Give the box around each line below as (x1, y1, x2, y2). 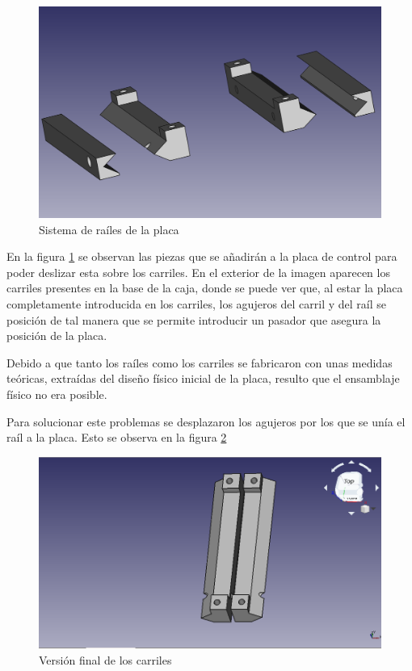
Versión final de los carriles (39, 651, 172, 668)
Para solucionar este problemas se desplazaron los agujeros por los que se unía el (6, 413, 406, 430)
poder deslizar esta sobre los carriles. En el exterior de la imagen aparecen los (6, 263, 390, 280)
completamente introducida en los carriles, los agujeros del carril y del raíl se (6, 296, 387, 312)
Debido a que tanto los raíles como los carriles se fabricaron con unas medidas (6, 354, 393, 371)
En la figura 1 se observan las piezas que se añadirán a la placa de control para (6, 248, 397, 265)
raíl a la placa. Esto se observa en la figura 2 (6, 429, 227, 446)
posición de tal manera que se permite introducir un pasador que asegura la (6, 311, 381, 328)
